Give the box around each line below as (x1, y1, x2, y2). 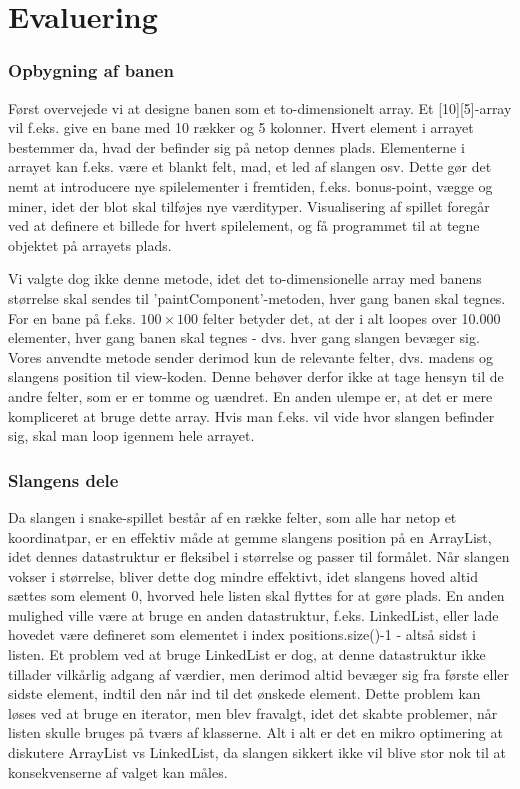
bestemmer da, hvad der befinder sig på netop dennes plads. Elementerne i (8, 136, 465, 157)
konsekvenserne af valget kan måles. (8, 761, 228, 782)
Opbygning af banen (8, 58, 174, 83)
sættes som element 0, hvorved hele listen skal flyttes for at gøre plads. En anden (8, 585, 505, 606)
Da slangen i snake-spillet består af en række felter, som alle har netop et (8, 506, 457, 527)
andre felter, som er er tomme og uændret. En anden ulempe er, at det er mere (8, 385, 493, 406)
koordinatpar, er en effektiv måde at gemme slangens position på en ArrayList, (8, 526, 492, 547)
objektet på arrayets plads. (8, 234, 172, 255)
